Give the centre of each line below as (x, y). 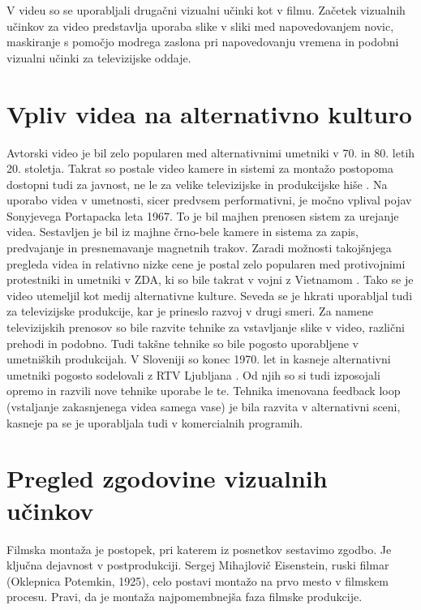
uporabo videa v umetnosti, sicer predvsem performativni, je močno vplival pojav (209, 200)
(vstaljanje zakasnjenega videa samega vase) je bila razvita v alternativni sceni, (204, 406)
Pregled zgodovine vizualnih (167, 478)
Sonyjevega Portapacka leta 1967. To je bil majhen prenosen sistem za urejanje (203, 215)
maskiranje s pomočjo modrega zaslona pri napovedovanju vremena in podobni (203, 42)
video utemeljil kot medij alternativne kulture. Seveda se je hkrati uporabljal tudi (210, 295)
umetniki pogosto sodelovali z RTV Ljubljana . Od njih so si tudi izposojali (193, 374)
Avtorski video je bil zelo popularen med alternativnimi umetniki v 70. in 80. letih (211, 152)
